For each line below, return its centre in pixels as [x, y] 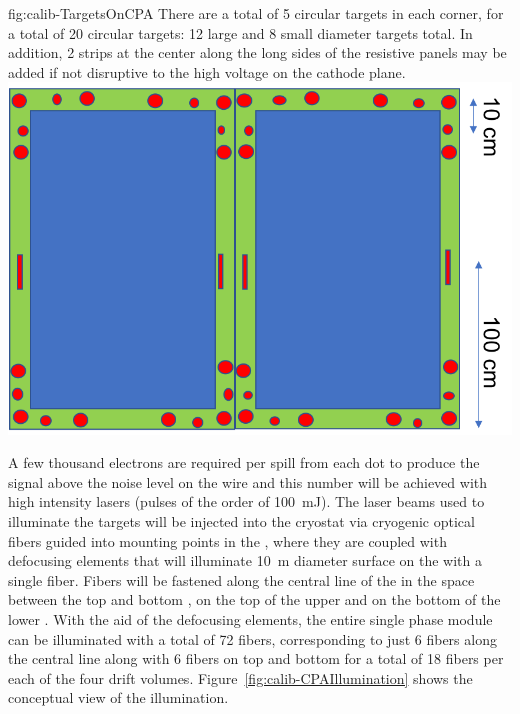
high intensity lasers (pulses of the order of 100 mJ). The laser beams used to [246, 501]
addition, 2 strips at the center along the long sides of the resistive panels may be [257, 52]
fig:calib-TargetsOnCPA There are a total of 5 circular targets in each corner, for [256, 13]
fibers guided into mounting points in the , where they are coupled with [227, 540]
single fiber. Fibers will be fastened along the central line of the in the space [241, 579]
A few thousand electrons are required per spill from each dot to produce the [244, 462]
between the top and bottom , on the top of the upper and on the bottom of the [254, 599]
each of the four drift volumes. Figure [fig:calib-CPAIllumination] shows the [240, 677]
